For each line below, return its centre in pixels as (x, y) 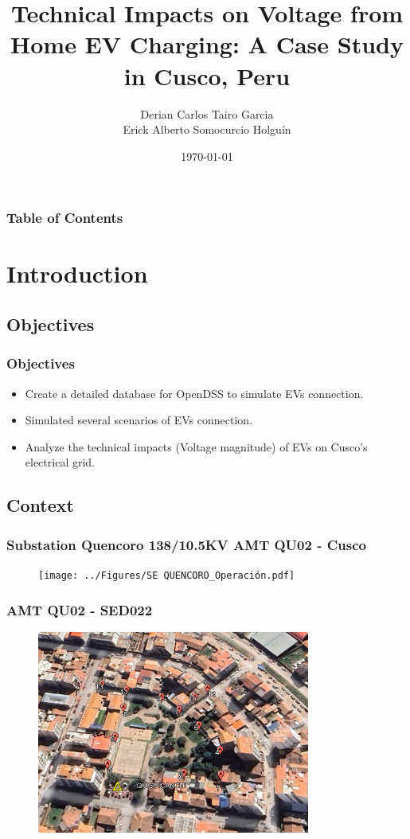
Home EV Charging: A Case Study (207, 44)
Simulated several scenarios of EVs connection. (139, 420)
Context (40, 505)
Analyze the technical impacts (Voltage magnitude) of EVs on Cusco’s (196, 446)
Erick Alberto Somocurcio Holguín (207, 129)
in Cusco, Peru (207, 75)
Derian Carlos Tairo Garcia (207, 113)
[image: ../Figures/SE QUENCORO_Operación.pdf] (167, 575)
